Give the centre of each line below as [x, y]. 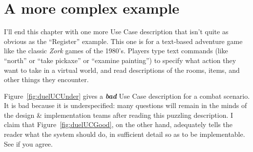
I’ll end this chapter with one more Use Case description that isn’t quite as [116, 32]
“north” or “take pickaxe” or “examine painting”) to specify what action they [120, 60]
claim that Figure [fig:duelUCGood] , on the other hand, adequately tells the [118, 124]
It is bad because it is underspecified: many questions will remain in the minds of [126, 105]
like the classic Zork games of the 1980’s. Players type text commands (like [116, 51]
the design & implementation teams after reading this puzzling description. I [119, 115]
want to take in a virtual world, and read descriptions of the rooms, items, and [122, 70]
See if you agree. [28, 143]
